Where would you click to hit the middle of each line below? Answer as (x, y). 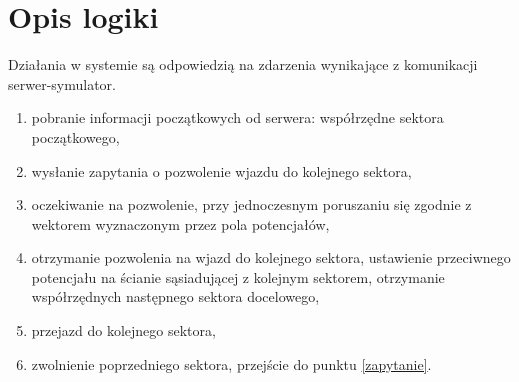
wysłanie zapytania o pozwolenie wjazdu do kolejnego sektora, (221, 170)
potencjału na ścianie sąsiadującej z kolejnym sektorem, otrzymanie (238, 276)
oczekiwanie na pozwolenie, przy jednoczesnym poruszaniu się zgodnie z (251, 204)
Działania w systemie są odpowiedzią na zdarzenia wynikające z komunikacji (243, 64)
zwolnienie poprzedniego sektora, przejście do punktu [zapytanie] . (231, 363)
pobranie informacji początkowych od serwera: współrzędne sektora (237, 117)
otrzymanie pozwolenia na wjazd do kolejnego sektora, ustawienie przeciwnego (271, 257)
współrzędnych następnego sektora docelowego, (175, 296)
